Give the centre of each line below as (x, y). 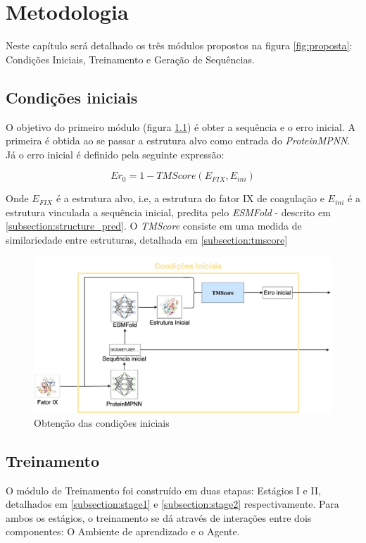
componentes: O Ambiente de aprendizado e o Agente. (123, 531)
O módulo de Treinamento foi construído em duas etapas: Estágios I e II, (163, 490)
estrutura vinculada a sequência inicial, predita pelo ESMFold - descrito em (168, 212)
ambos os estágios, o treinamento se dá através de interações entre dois (159, 517)
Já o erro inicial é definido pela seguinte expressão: (115, 154)
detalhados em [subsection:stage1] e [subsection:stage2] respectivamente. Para (172, 504)
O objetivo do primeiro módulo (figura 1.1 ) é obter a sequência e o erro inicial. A (181, 126)
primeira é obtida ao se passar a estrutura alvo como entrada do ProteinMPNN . (178, 141)
